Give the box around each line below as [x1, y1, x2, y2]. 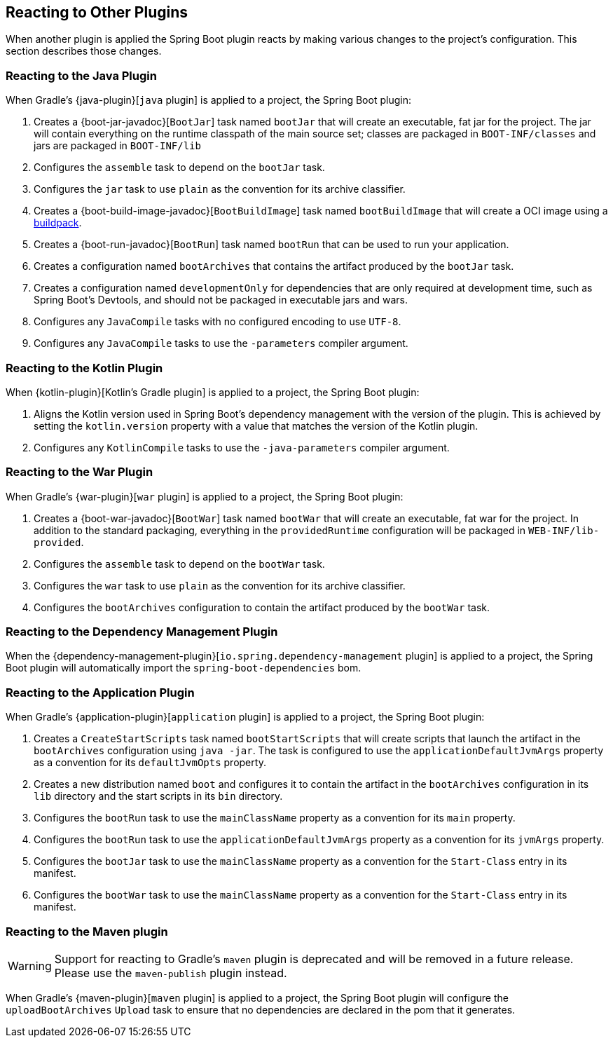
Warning [8, 958, 52, 973]
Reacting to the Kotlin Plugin [6, 360, 163, 375]
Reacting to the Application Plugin [6, 685, 195, 700]
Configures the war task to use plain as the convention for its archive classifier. [34, 579, 406, 592]
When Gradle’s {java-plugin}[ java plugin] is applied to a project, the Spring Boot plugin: [6, 94, 411, 107]
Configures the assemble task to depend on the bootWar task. [34, 557, 325, 570]
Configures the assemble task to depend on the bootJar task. [34, 161, 325, 174]
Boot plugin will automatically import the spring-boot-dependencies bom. [6, 662, 361, 674]
